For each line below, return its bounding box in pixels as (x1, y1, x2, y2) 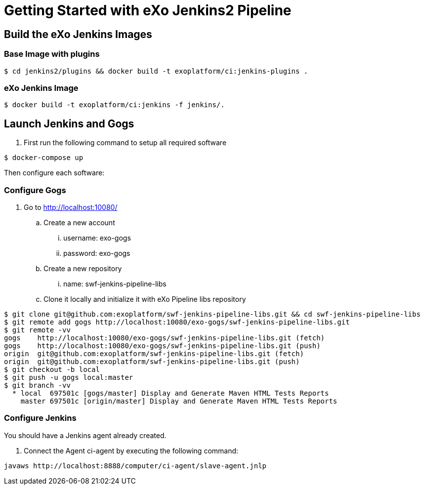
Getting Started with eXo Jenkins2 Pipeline (4, 2, 292, 19)
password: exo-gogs (63, 248, 130, 257)
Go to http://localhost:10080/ (24, 203, 118, 211)
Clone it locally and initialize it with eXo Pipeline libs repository (43, 294, 246, 303)
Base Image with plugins (4, 49, 100, 59)
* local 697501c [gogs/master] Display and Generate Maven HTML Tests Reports (12, 389, 329, 397)
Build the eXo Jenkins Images (4, 28, 152, 41)
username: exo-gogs (63, 233, 131, 242)
